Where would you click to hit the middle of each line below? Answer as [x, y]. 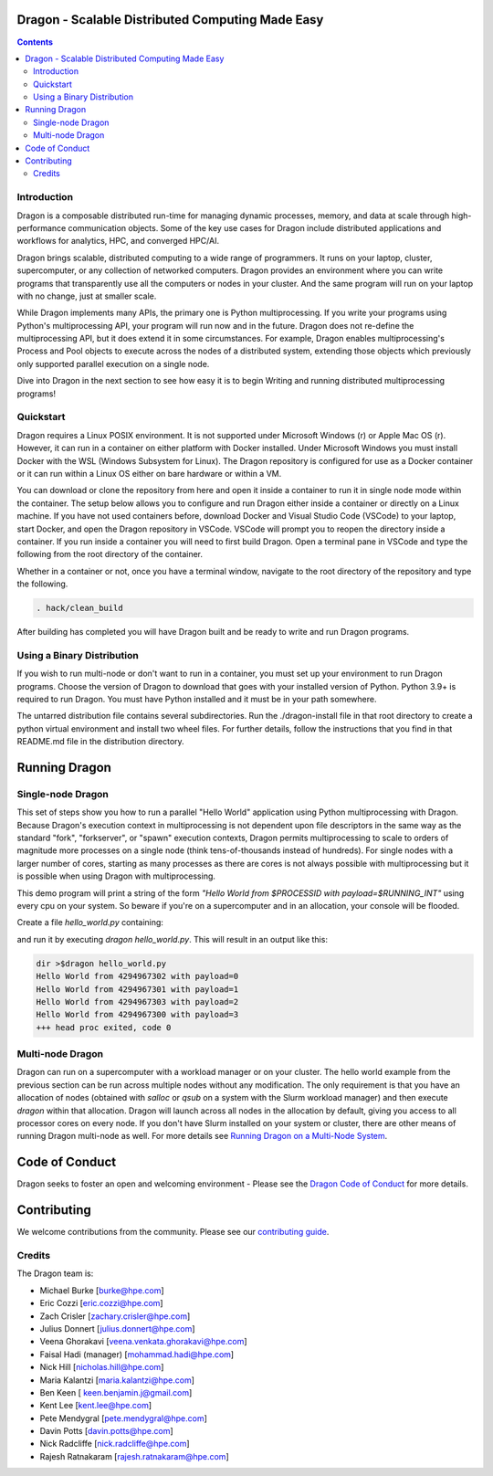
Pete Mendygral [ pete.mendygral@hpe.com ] [123, 1418]
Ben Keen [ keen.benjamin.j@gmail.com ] [116, 1392]
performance [42, 227]
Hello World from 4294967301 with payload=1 [137, 989]
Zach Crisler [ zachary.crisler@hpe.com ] [115, 1316]
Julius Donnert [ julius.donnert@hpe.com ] [117, 1328]
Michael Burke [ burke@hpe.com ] [102, 1290]
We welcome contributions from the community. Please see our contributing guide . [173, 1232]
